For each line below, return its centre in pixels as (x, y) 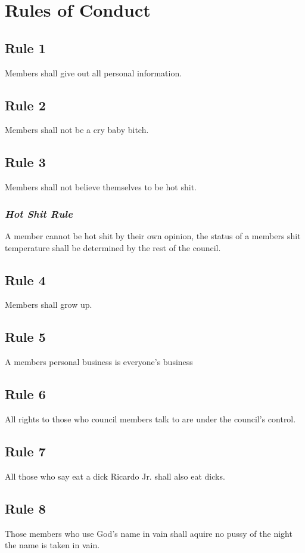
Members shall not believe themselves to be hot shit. (101, 187)
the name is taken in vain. (52, 545)
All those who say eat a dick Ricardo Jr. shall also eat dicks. (115, 476)
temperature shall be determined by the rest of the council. (113, 247)
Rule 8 (25, 508)
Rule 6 (25, 394)
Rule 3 (25, 162)
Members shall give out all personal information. (94, 72)
